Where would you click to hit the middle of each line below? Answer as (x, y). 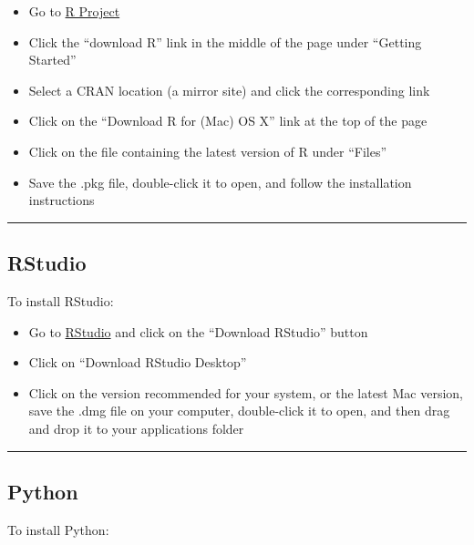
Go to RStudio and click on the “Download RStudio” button (198, 331)
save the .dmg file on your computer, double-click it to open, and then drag (239, 411)
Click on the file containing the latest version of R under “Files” (208, 151)
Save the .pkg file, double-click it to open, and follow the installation (220, 182)
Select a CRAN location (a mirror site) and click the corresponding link (229, 90)
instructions (62, 200)
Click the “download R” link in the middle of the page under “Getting (225, 41)
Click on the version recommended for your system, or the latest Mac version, (246, 392)
